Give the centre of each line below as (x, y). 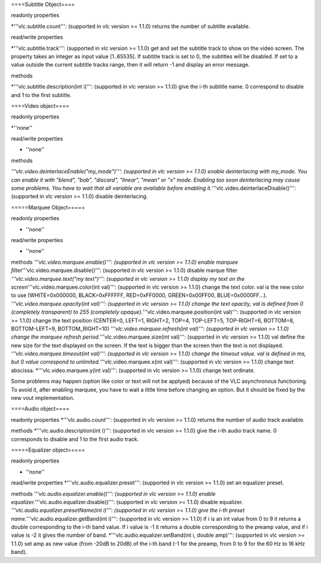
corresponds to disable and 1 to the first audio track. (75, 439)
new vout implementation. (43, 398)
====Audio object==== (40, 409)
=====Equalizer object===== (48, 450)
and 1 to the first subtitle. (41, 95)
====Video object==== (40, 106)
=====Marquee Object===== (48, 207)
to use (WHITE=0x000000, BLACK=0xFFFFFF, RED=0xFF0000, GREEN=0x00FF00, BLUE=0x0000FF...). (139, 295)
